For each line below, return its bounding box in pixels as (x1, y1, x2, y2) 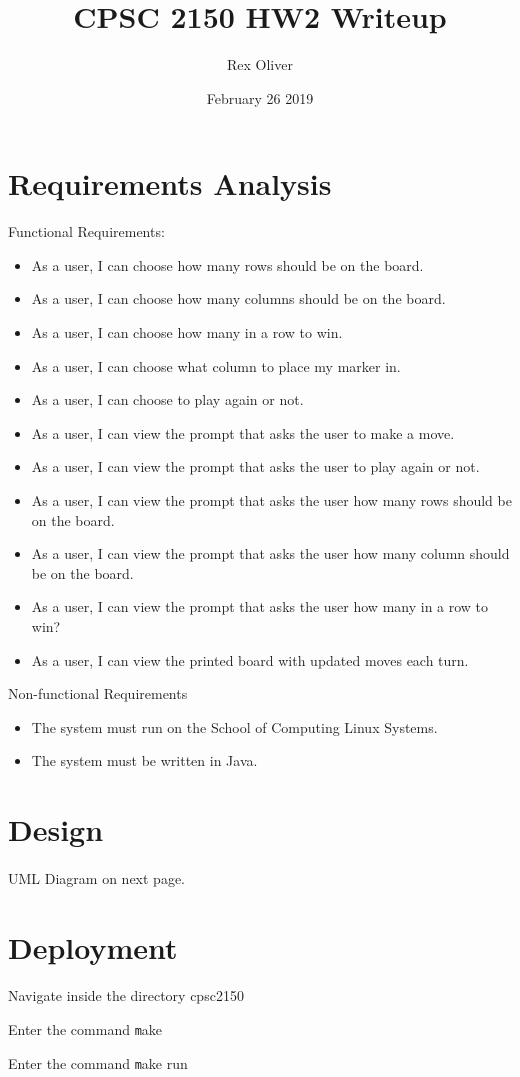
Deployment (8, 926, 178, 967)
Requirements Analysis (8, 163, 332, 204)
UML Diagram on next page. (8, 867, 185, 888)
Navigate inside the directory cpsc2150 (8, 985, 244, 1006)
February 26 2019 (206, 87, 314, 108)
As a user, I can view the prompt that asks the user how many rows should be (31, 490, 512, 510)
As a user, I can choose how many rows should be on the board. (31, 254, 424, 275)
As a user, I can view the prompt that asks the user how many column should (31, 543, 510, 564)
